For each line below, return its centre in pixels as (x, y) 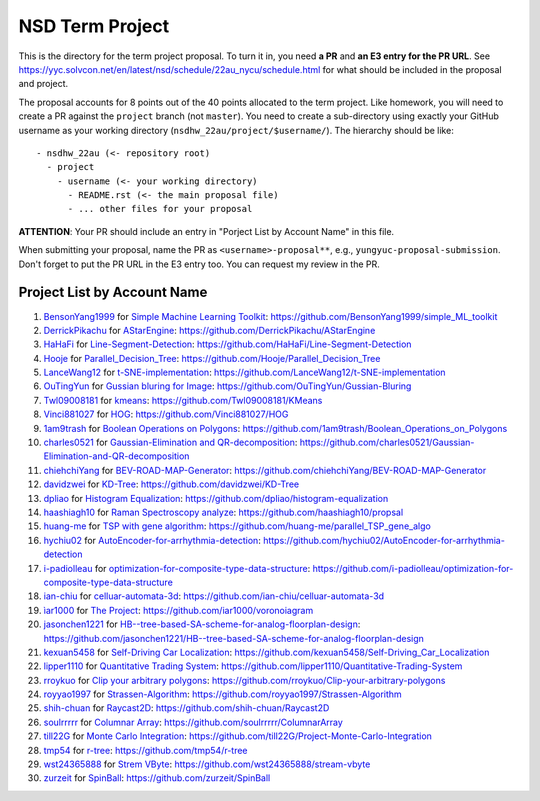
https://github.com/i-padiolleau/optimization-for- (413, 568)
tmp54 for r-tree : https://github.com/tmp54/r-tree (146, 750)
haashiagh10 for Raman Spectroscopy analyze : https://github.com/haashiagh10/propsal (223, 512)
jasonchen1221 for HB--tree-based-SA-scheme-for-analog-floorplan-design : (202, 624)
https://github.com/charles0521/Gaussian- (387, 442)
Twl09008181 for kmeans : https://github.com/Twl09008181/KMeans (183, 400)
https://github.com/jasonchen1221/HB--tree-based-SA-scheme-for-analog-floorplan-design (234, 638)
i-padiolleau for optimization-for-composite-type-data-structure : (177, 568)
